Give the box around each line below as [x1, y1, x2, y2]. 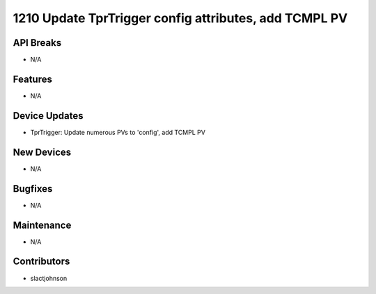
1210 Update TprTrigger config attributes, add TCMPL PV [13, 10, 348, 26]
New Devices [13, 146, 72, 158]
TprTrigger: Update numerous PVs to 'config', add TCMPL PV [30, 128, 205, 136]
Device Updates [13, 110, 84, 122]
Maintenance [13, 219, 72, 231]
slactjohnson [30, 274, 68, 282]
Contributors [13, 256, 70, 268]
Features [13, 73, 52, 85]
